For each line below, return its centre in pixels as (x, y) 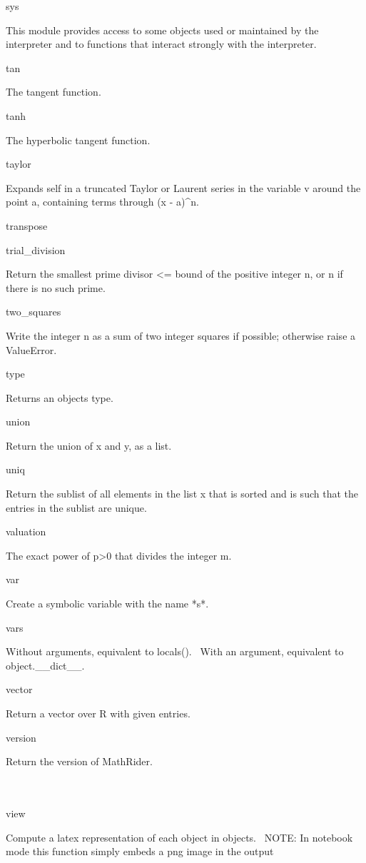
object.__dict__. (45, 665)
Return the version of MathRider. (79, 761)
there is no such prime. (56, 287)
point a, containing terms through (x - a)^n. (102, 202)
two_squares (34, 312)
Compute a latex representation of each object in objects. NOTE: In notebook (179, 837)
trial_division (36, 249)
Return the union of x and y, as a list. (89, 445)
